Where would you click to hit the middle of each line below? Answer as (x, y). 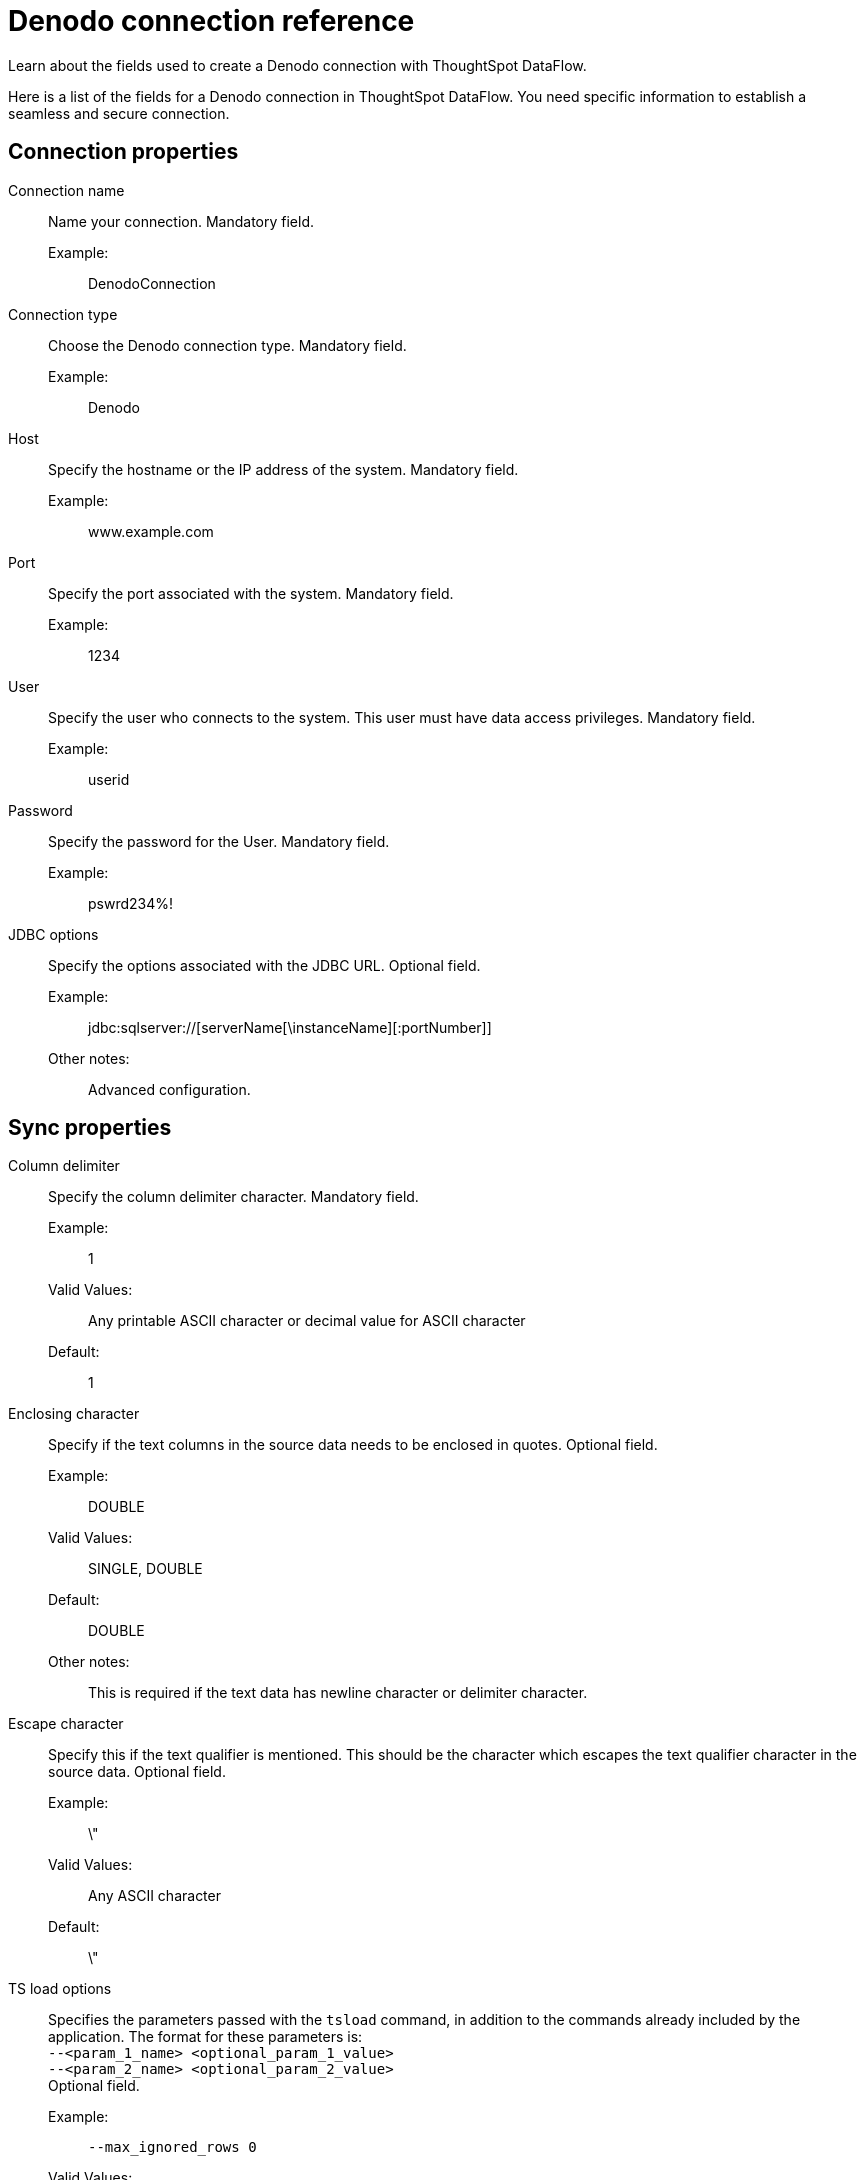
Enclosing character (74, 1414)
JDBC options (53, 934)
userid (109, 779)
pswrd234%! (131, 903)
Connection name (66, 190)
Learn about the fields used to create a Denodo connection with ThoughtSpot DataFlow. (297, 65)
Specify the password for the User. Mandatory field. (219, 841)
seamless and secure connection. (119, 113)
